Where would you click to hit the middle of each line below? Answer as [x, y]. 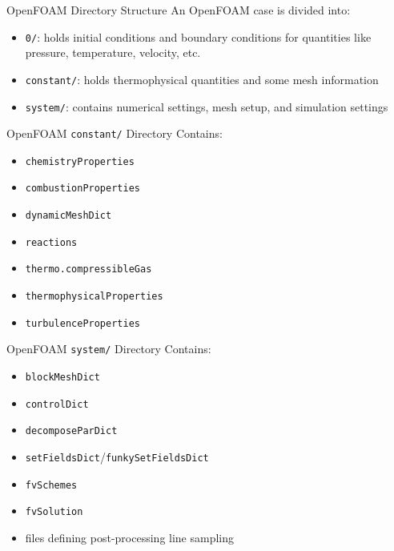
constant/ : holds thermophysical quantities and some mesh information [202, 79]
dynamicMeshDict [68, 216]
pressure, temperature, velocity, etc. [113, 52]
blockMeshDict [62, 378]
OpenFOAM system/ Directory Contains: [109, 349]
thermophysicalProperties [94, 297]
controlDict [57, 404]
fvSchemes [51, 485]
